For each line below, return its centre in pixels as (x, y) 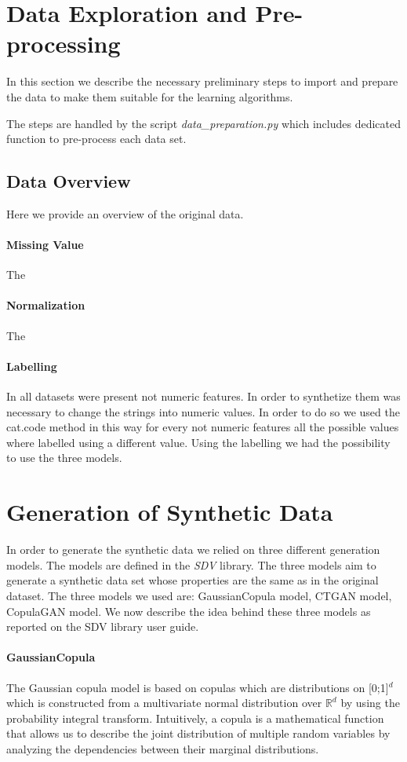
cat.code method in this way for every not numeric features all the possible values (203, 427)
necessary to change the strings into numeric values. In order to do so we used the (203, 411)
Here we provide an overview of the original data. (125, 213)
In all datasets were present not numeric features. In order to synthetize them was (203, 396)
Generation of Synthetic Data (170, 512)
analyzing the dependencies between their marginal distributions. (163, 748)
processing (64, 44)
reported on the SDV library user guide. (103, 626)
